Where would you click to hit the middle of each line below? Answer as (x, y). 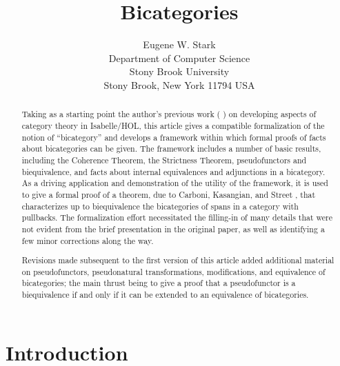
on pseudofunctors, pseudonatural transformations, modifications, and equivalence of (173, 271)
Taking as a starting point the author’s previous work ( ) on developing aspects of (169, 114)
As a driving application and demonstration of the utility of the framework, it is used (175, 183)
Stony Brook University (179, 71)
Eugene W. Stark (179, 44)
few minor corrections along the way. (88, 240)
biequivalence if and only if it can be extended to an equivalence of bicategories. (165, 295)
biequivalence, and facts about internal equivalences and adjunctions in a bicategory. (173, 171)
